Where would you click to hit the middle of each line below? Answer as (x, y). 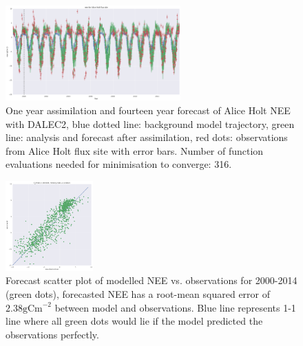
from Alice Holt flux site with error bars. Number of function (135, 150)
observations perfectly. (52, 334)
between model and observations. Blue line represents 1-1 (175, 307)
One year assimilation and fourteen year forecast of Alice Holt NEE (148, 110)
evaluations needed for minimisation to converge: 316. (119, 164)
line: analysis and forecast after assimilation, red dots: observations (147, 137)
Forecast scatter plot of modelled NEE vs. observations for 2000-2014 (151, 280)
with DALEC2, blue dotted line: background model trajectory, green (150, 123)
